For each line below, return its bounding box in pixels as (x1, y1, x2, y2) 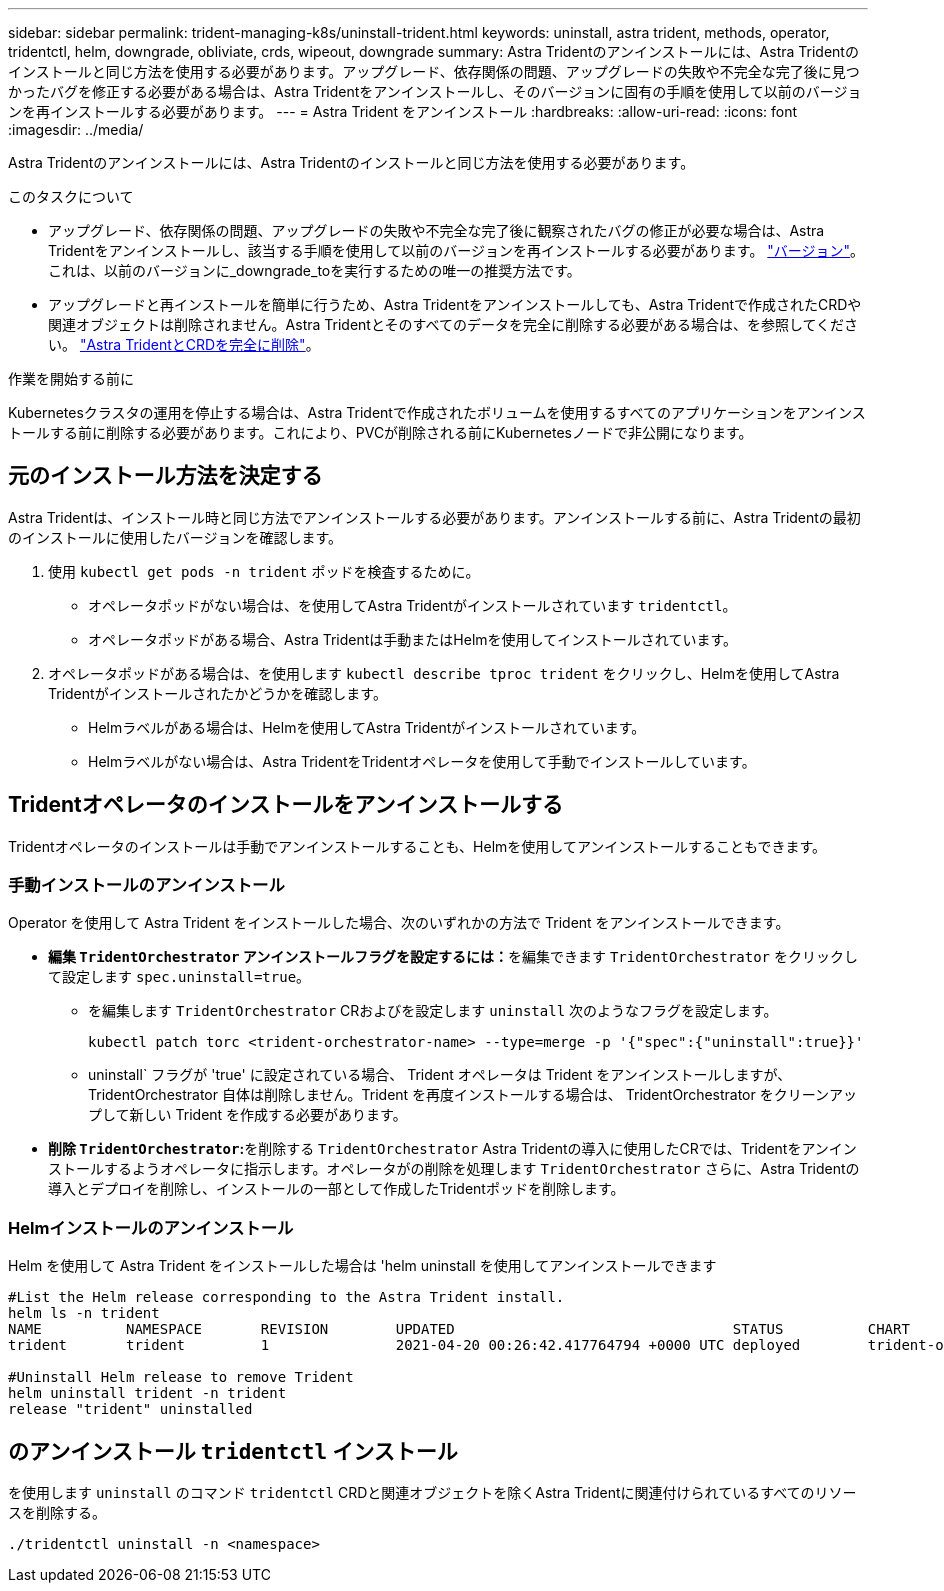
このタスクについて (8, 188, 134, 205)
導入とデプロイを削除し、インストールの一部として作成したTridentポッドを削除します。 (48, 1180, 625, 1198)
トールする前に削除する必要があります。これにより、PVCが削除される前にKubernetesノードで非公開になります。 (8, 424, 753, 441)
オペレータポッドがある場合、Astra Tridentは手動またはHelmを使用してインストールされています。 (88, 630, 738, 648)
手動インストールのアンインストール (8, 875, 285, 896)
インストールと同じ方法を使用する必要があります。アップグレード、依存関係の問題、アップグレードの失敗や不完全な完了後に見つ (8, 63, 860, 80)
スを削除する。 (8, 1504, 106, 1522)
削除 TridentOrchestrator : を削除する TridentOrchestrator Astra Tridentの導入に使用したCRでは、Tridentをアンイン (48, 1140, 857, 1158)
